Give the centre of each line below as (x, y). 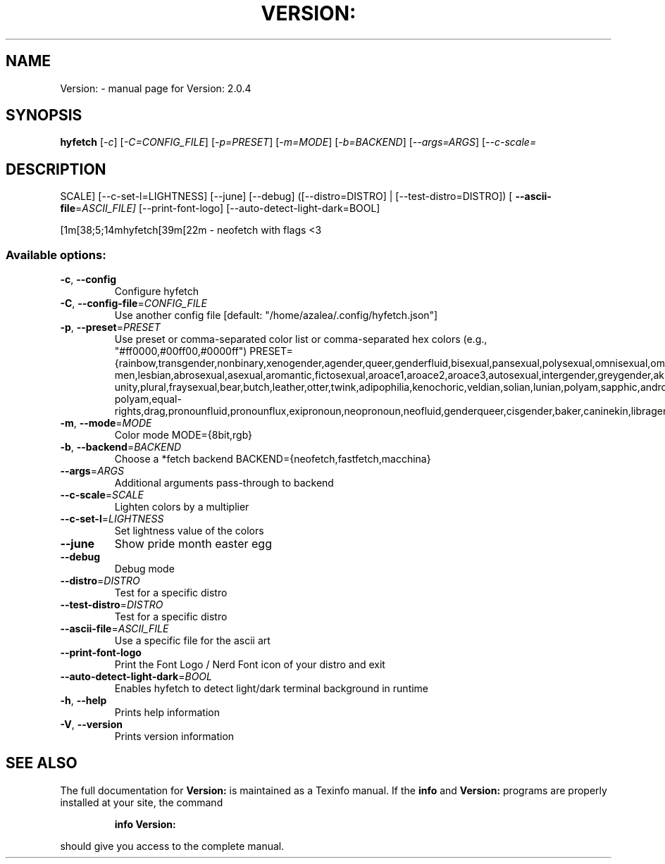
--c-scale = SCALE (102, 495)
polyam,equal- (148, 399)
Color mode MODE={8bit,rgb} (184, 435)
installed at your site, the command (142, 802)
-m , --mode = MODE (106, 423)
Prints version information (174, 737)
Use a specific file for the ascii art (192, 641)
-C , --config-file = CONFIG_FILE (133, 303)
